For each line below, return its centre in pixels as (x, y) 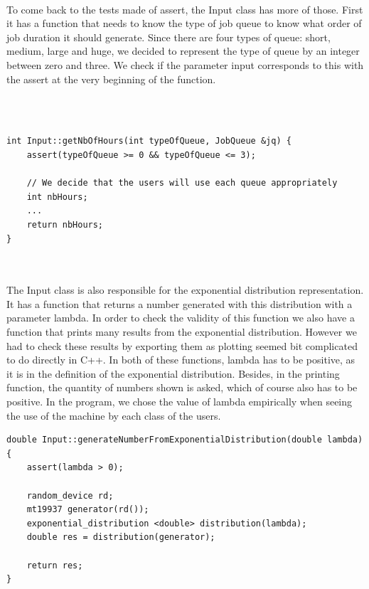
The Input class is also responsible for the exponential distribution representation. (185, 290)
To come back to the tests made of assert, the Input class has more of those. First (185, 9)
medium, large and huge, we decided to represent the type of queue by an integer (183, 51)
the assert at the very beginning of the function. (111, 79)
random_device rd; (70, 495)
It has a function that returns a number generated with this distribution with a (180, 303)
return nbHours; (65, 224)
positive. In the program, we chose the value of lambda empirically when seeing (180, 402)
